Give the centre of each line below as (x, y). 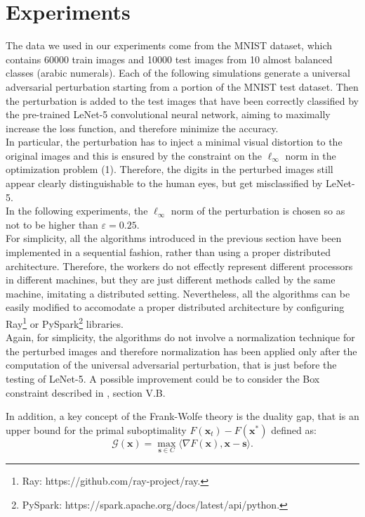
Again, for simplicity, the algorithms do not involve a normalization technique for (180, 337)
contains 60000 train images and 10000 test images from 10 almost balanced (169, 59)
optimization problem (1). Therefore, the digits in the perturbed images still (170, 169)
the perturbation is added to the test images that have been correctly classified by (182, 100)
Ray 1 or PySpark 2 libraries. (65, 323)
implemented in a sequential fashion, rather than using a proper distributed (168, 252)
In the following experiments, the (77, 211)
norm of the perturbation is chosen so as (258, 211)
